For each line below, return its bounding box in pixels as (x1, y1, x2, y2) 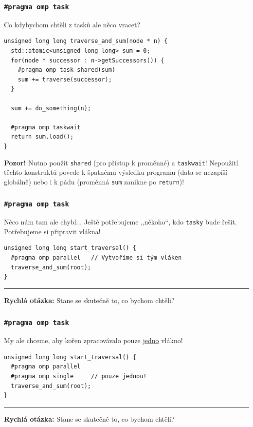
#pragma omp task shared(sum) (18, 66, 116, 74)
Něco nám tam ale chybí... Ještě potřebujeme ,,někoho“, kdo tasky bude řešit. (4, 217, 237, 227)
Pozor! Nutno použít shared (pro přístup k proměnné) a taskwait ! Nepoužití (4, 157, 238, 167)
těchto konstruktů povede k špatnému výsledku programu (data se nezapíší (4, 167, 228, 177)
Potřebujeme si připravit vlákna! (4, 226, 101, 236)
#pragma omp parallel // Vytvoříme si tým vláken (11, 254, 182, 262)
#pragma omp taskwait (11, 123, 81, 131)
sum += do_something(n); (11, 104, 91, 112)
